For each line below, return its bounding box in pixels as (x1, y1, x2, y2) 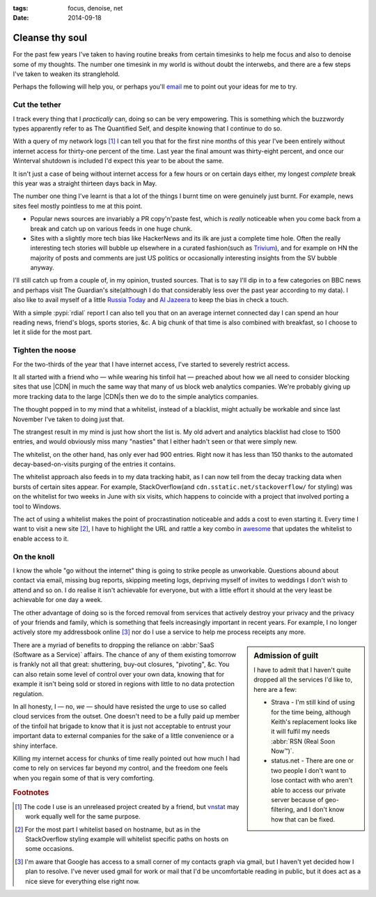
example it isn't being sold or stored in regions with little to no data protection (13, 680, 235, 688)
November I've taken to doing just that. (13, 415, 125, 423)
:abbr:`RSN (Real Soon (271, 737, 336, 746)
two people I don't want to (271, 766, 347, 774)
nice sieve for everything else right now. (25, 877, 141, 885)
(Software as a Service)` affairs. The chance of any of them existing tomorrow (13, 651, 237, 659)
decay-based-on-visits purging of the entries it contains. (13, 460, 175, 469)
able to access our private (271, 785, 346, 794)
